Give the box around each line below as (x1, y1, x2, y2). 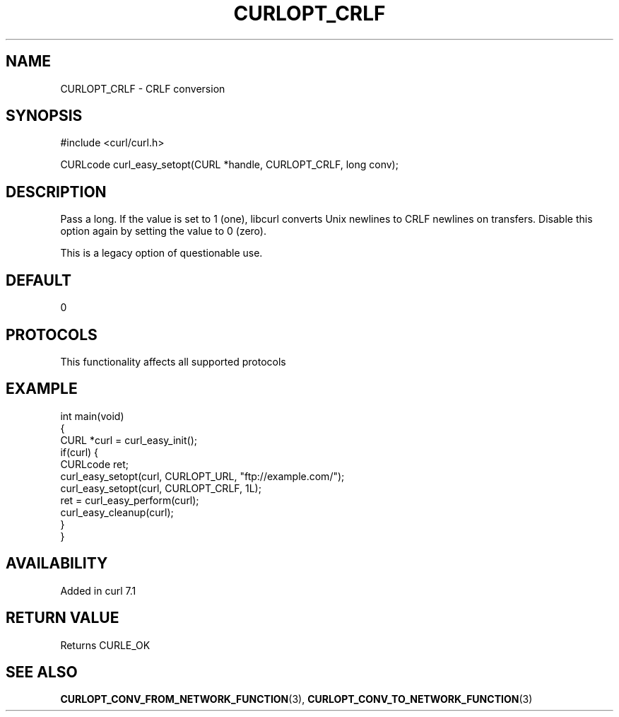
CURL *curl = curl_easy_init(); (60, 433, 197, 446)
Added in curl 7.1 (60, 584, 136, 597)
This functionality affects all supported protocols (60, 355, 286, 368)
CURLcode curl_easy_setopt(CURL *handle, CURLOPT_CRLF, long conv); (60, 158, 399, 171)
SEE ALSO (6, 663, 78, 681)
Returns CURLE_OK (60, 639, 151, 651)
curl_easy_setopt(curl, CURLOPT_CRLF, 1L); (60, 482, 261, 494)
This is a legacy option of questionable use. (60, 247, 263, 260)
